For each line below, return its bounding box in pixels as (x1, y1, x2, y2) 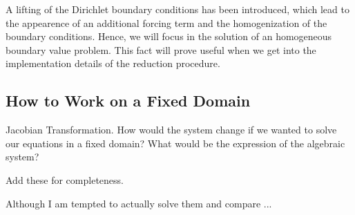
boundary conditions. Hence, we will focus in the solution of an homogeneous (6, 29, 332, 44)
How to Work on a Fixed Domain (6, 90, 251, 111)
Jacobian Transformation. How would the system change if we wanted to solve (6, 122, 337, 137)
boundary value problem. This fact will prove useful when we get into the (6, 42, 316, 57)
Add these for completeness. (6, 172, 124, 187)
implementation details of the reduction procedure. (6, 56, 220, 71)
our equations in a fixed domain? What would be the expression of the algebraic (6, 135, 345, 150)
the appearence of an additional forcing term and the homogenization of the (6, 15, 327, 30)
